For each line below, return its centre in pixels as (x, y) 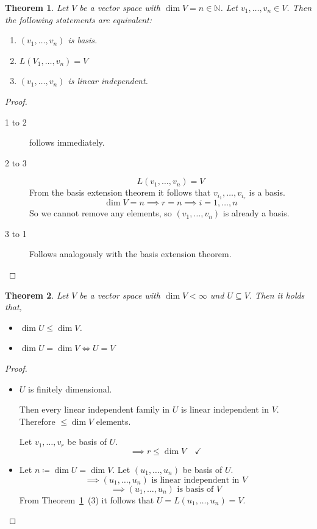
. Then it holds (277, 295)
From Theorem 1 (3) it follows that (87, 499)
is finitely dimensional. (70, 389)
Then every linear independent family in (94, 409)
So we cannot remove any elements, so (101, 213)
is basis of (195, 489)
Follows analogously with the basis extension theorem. (130, 254)
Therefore (37, 421)
